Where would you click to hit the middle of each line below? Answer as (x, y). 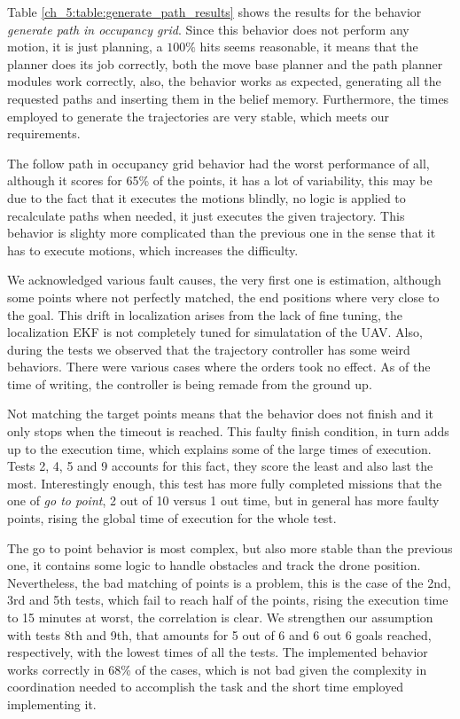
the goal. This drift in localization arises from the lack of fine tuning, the (205, 314)
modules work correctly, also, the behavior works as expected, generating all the (224, 81)
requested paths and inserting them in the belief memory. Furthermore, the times (228, 98)
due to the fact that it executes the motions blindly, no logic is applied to (207, 197)
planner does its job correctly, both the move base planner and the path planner (225, 63)
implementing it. (52, 703)
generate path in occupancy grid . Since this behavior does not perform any (208, 29)
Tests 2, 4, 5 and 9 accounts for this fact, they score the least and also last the (220, 466)
